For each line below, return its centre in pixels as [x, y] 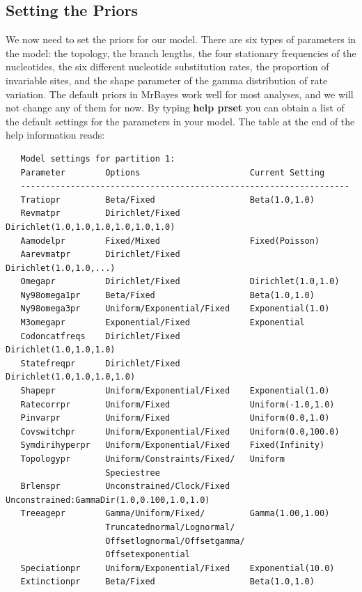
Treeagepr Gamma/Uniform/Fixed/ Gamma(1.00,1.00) [175, 514]
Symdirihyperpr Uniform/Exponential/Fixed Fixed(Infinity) [173, 445]
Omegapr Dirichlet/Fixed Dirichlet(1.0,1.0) [180, 282]
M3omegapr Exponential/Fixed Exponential [163, 323]
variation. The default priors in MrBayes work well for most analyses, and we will [180, 94]
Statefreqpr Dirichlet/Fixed [100, 363]
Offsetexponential [148, 555]
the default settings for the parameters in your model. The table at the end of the [180, 121]
